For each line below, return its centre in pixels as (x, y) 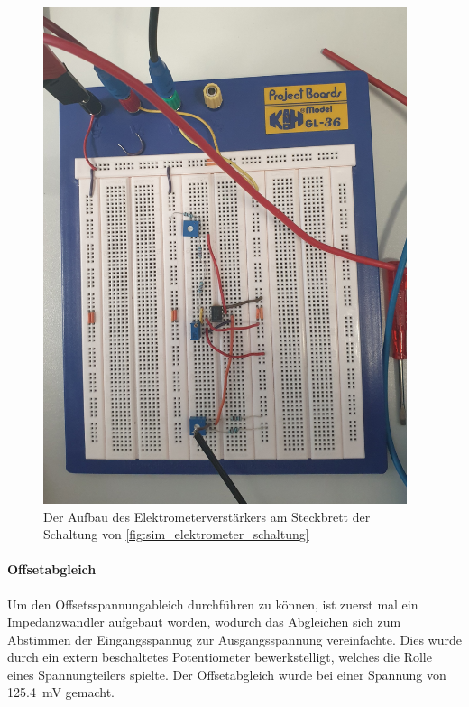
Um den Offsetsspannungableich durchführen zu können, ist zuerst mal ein (213, 604)
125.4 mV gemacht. (61, 692)
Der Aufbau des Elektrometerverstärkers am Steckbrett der (207, 516)
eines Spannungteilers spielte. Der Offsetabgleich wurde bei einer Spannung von (227, 674)
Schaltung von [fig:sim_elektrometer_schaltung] (176, 534)
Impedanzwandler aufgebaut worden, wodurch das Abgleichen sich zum (204, 622)
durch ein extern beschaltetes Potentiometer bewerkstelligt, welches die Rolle (220, 657)
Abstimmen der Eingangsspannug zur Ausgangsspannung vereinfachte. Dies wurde (234, 639)
